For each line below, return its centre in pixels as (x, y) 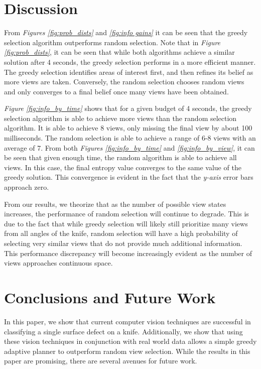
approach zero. (27, 187)
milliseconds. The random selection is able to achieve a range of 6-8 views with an (130, 138)
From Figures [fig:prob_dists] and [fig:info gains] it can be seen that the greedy (126, 32)
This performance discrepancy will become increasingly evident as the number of (128, 253)
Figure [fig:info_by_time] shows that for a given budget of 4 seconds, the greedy (128, 108)
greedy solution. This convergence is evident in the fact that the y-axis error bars (129, 177)
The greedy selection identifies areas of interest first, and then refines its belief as (129, 72)
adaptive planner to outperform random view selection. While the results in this (127, 351)
